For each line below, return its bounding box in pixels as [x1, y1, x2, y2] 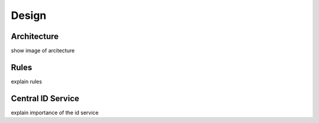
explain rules [11, 77, 43, 85]
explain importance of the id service [11, 109, 99, 116]
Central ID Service [11, 93, 80, 103]
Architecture [11, 31, 59, 41]
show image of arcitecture [11, 47, 75, 54]
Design [11, 9, 47, 22]
